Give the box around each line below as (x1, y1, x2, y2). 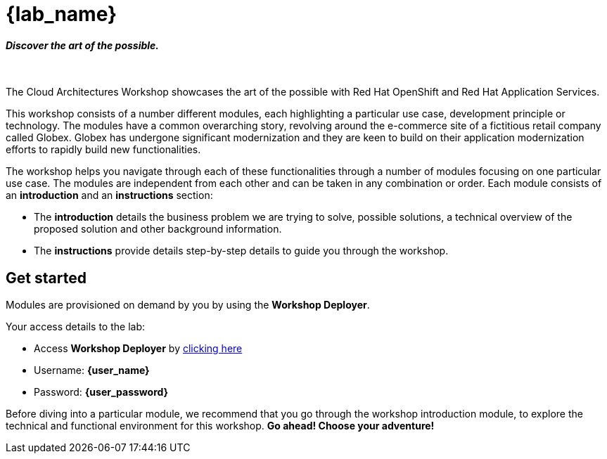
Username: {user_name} (34, 364, 150, 377)
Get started (6, 269, 87, 287)
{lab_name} (6, 2, 117, 26)
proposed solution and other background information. (34, 223, 282, 235)
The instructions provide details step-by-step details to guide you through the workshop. (34, 245, 449, 257)
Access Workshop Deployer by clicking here (34, 342, 243, 355)
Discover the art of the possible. (6, 39, 160, 51)
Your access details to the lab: (6, 321, 145, 333)
